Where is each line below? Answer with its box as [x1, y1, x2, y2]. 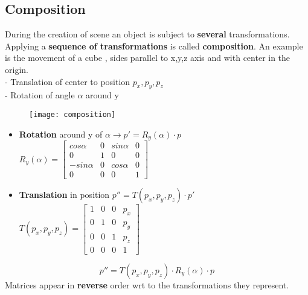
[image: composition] [29, 110, 116, 119]
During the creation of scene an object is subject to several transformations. [5, 28, 290, 40]
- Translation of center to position [5, 75, 130, 87]
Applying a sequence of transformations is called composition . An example [5, 39, 303, 52]
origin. [5, 63, 28, 75]
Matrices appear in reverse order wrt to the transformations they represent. [5, 278, 289, 291]
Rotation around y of [19, 127, 103, 140]
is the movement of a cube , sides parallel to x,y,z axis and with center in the [5, 51, 290, 64]
